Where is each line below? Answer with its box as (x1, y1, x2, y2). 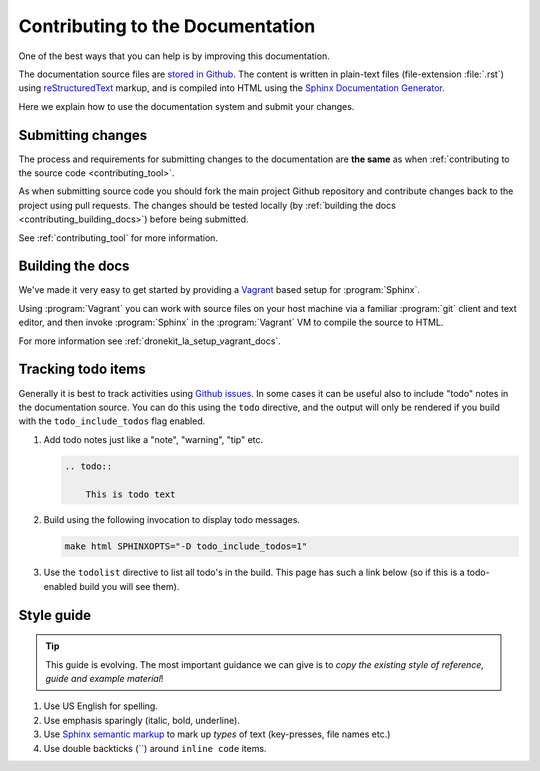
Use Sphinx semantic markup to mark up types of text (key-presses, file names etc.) (43, 728, 391, 740)
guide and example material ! (45, 673, 164, 685)
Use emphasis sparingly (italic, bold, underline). (43, 714, 240, 726)
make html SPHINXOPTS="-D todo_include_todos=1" (64, 541, 308, 552)
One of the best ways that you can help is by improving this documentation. (18, 50, 330, 62)
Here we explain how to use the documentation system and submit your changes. (18, 100, 355, 112)
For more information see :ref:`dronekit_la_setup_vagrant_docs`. (18, 335, 282, 347)
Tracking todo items (18, 361, 146, 378)
